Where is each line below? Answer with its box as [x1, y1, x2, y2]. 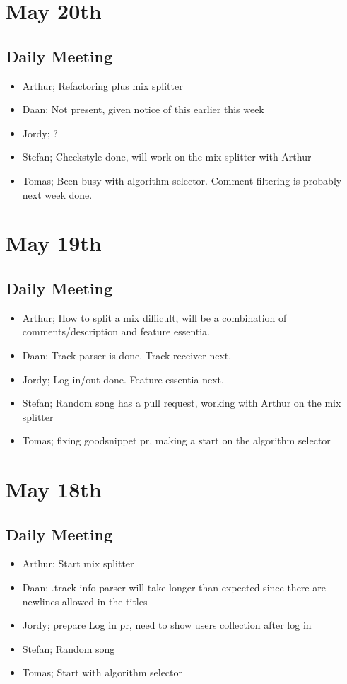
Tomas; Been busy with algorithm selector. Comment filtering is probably [22, 173, 342, 187]
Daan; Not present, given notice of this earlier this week [22, 102, 264, 117]
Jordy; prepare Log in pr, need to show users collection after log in [22, 618, 312, 632]
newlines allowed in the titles [22, 593, 148, 608]
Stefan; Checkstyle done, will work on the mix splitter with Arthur [22, 149, 312, 164]
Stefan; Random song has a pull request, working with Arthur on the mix [22, 395, 341, 410]
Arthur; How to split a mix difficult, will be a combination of [22, 310, 287, 325]
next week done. [22, 187, 93, 202]
